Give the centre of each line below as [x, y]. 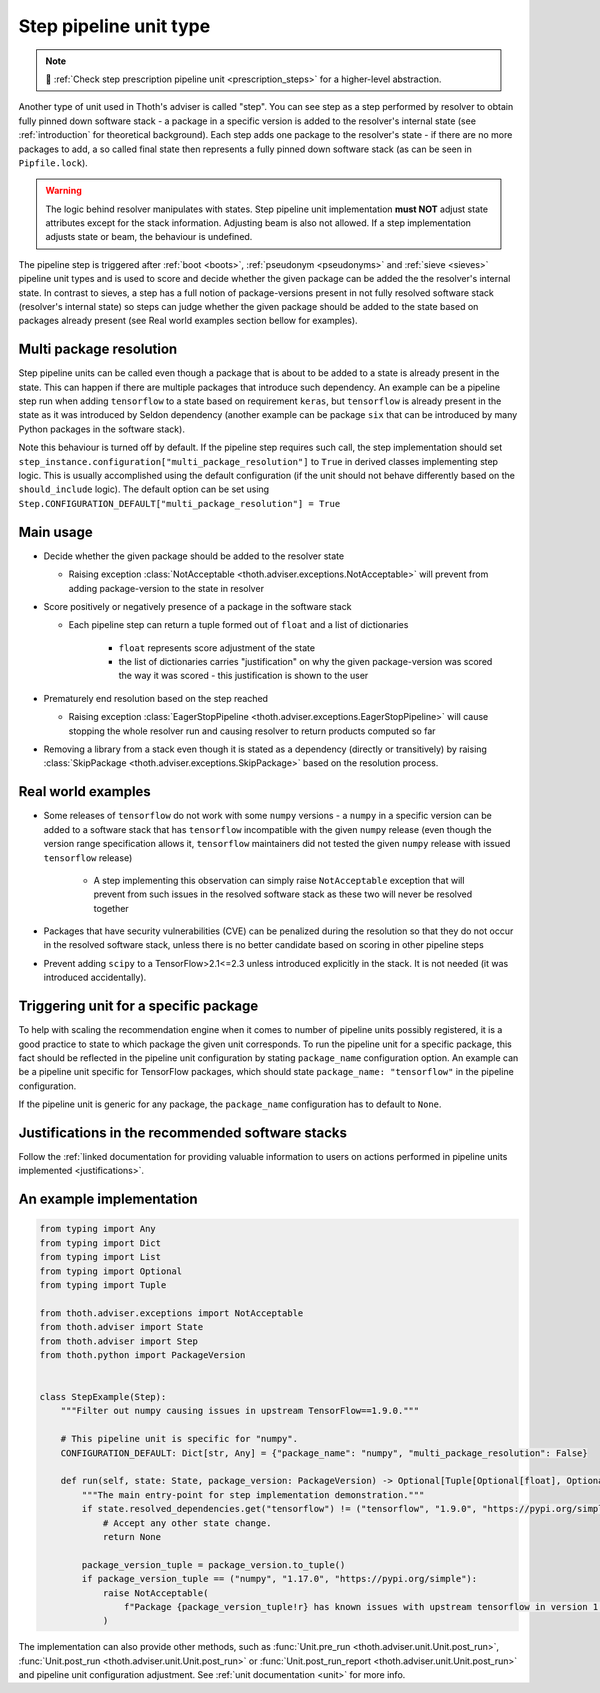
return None [132, 1536]
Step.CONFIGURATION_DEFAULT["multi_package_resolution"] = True [179, 503]
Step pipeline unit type [114, 26]
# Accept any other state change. [187, 1523]
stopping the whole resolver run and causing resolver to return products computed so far [252, 731]
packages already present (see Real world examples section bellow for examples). [188, 321]
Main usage [56, 531]
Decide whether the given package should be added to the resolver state [194, 556]
